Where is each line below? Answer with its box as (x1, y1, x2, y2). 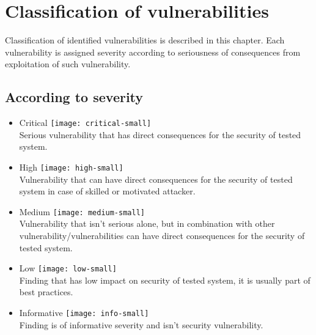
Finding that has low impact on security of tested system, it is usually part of (19, 273, 310, 286)
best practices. (19, 285, 73, 298)
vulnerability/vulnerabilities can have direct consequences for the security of (19, 229, 305, 242)
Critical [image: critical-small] (19, 116, 152, 129)
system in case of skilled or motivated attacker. (19, 185, 196, 197)
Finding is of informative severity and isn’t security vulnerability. (19, 318, 263, 331)
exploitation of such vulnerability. (5, 57, 131, 70)
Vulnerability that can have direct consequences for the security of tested (19, 172, 293, 185)
